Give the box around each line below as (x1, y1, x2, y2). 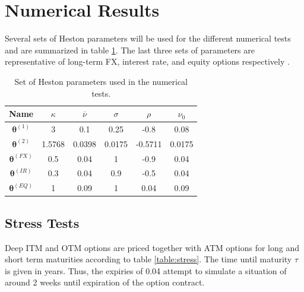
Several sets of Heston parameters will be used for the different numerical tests (5, 32, 291, 45)
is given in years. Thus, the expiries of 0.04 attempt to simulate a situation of (5, 264, 287, 277)
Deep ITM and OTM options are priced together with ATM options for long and (5, 241, 299, 253)
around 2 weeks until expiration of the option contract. (5, 276, 205, 288)
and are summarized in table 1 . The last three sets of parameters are (5, 43, 255, 56)
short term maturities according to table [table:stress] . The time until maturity (5, 253, 292, 265)
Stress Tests (5, 213, 80, 231)
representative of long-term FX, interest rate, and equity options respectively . (5, 55, 290, 68)
